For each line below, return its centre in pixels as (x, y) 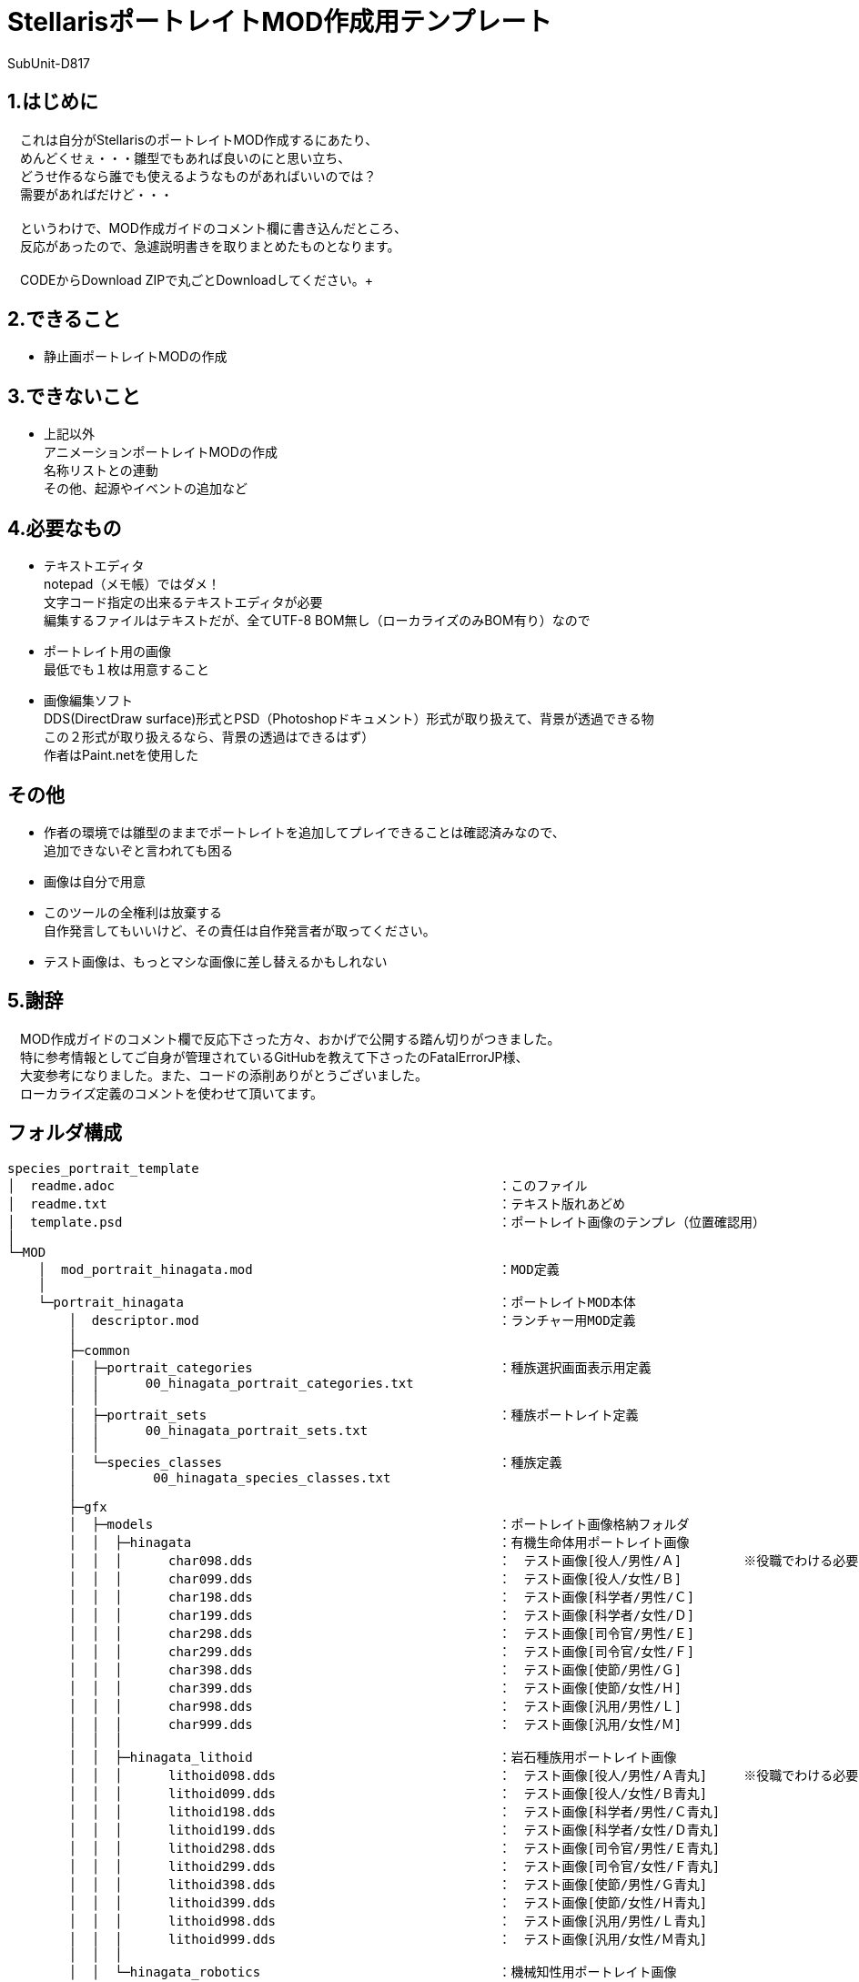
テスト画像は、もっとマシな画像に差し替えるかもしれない (216, 961)
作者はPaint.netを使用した (121, 755)
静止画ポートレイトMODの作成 (136, 357)
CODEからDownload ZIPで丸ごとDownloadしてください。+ (196, 279)
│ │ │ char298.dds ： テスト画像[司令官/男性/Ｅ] (382, 1633)
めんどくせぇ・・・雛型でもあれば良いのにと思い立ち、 (185, 157)
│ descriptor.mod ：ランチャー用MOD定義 (352, 1320)
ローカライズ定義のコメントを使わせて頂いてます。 (172, 1093)
